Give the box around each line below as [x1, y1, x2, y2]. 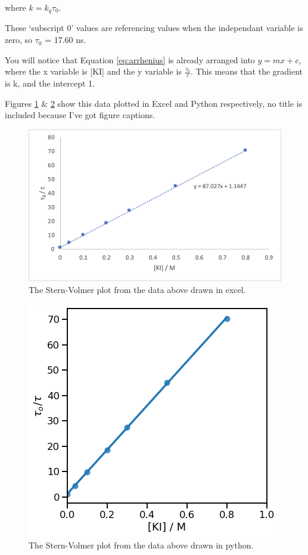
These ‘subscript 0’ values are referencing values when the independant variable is [5, 21, 303, 34]
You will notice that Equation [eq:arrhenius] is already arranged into [5, 53, 255, 66]
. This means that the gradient [191, 65, 303, 78]
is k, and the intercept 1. [5, 77, 95, 90]
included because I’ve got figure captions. [5, 109, 155, 121]
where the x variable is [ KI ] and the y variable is [5, 65, 182, 78]
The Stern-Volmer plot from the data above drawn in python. [29, 539, 254, 551]
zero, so [5, 33, 32, 46]
